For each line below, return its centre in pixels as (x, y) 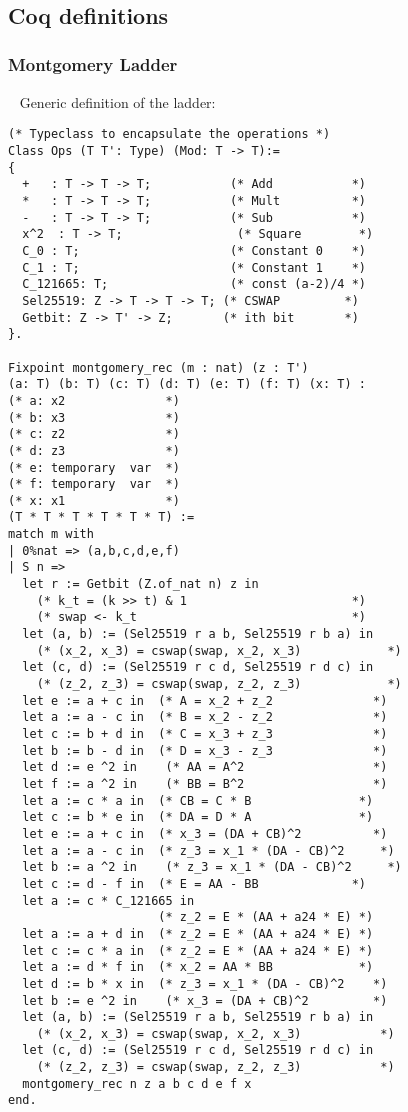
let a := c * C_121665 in (108, 900)
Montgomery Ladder (93, 64)
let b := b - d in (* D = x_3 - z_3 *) (205, 750)
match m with (51, 534)
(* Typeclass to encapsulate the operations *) (169, 134)
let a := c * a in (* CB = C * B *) (198, 800)
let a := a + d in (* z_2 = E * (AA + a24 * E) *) (198, 933)
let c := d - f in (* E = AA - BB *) (194, 883)
